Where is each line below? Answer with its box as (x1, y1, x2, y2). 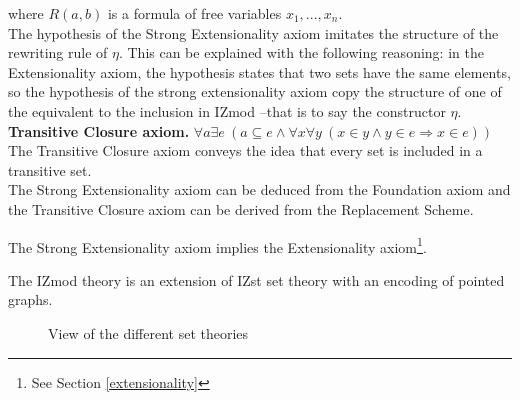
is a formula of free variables (107, 3, 282, 23)
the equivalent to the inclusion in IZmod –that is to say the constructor (8, 100, 446, 121)
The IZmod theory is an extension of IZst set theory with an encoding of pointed (8, 269, 505, 290)
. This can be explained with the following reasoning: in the (118, 42, 484, 63)
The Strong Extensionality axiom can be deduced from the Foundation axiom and (8, 179, 511, 200)
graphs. (8, 289, 53, 310)
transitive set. (8, 159, 92, 180)
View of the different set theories (48, 322, 249, 343)
